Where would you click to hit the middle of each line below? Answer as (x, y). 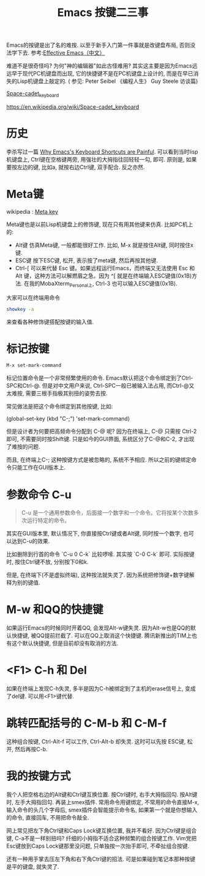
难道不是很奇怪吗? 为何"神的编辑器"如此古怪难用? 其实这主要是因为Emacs (99, 66)
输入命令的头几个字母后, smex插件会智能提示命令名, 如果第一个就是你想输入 (102, 810)
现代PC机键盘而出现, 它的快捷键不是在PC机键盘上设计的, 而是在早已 (108, 74)
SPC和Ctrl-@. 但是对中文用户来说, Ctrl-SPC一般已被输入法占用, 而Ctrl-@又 (100, 386)
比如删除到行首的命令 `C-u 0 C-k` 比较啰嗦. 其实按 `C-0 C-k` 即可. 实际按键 (100, 554)
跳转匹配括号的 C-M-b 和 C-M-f (87, 723)
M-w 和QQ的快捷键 (55, 610)
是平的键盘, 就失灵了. (33, 867)
